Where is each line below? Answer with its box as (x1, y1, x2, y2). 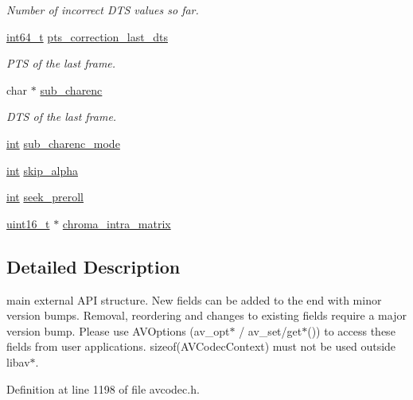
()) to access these (307, 322, 395, 339)
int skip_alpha (6, 161, 78, 178)
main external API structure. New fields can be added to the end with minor (6, 291, 382, 308)
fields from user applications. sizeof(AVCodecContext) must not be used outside (6, 338, 396, 355)
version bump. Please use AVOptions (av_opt (6, 322, 230, 339)
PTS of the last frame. (6, 55, 116, 72)
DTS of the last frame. (6, 108, 117, 125)
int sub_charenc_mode (6, 134, 120, 151)
